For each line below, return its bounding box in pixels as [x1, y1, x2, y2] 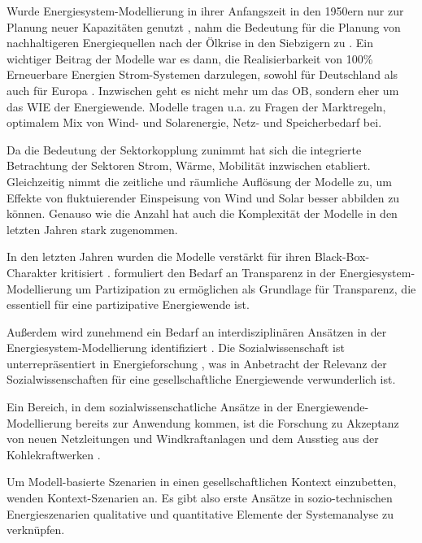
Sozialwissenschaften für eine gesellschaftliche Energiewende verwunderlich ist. [7, 371, 396, 388]
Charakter [7, 263, 57, 280]
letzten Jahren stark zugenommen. [7, 220, 178, 237]
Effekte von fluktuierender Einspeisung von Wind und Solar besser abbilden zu [7, 189, 400, 206]
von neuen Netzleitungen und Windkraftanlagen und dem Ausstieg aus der [7, 430, 379, 447]
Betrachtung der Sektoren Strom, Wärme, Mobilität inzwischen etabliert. [7, 157, 371, 174]
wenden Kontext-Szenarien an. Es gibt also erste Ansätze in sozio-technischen [7, 489, 393, 506]
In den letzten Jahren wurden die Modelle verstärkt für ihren [7, 248, 311, 265]
